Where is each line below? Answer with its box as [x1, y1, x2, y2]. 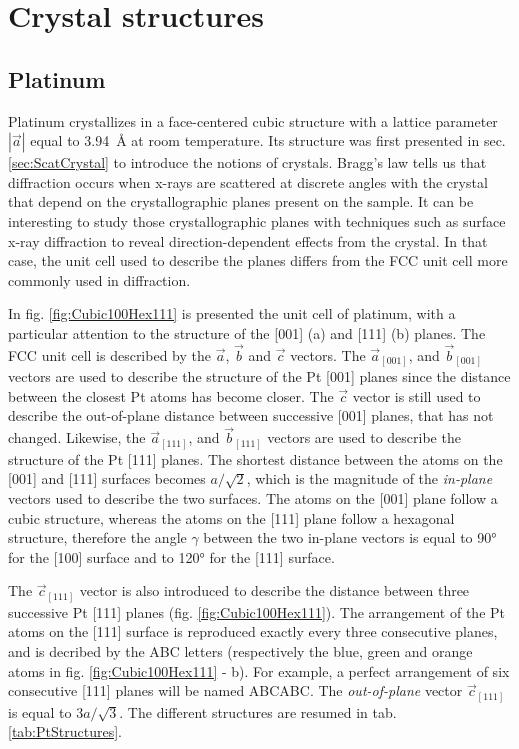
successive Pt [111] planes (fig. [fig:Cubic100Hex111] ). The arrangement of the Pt [8, 601, 506, 622]
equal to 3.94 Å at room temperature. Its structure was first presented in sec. [30, 130, 506, 151]
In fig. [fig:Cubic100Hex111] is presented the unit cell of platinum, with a [8, 303, 456, 324]
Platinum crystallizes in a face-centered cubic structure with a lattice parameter [8, 110, 498, 131]
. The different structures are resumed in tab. [119, 701, 397, 722]
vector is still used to [352, 385, 481, 406]
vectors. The [290, 344, 366, 365]
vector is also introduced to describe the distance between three [79, 580, 470, 601]
